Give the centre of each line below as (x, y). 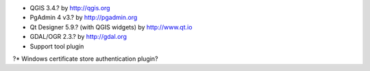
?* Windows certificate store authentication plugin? (85, 59)
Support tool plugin (57, 46)
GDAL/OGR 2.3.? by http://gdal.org (78, 37)
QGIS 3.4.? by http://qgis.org (70, 8)
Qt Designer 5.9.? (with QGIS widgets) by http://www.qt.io (111, 27)
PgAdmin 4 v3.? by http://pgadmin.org (84, 18)
